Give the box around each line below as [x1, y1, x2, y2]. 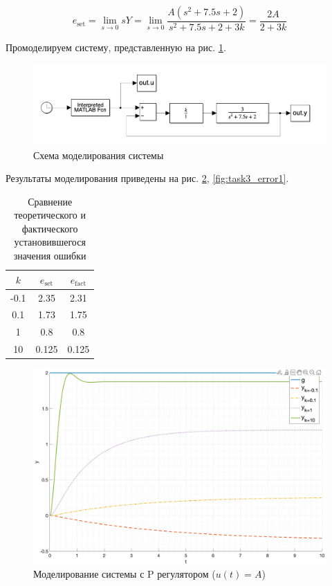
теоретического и [14, 208, 86, 222]
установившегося [14, 235, 86, 249]
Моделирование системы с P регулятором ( [33, 567, 216, 581]
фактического [21, 221, 78, 235]
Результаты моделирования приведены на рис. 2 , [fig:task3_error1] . [6, 171, 289, 185]
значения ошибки [13, 248, 86, 263]
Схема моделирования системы [33, 147, 164, 162]
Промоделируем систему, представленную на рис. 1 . [6, 40, 226, 55]
